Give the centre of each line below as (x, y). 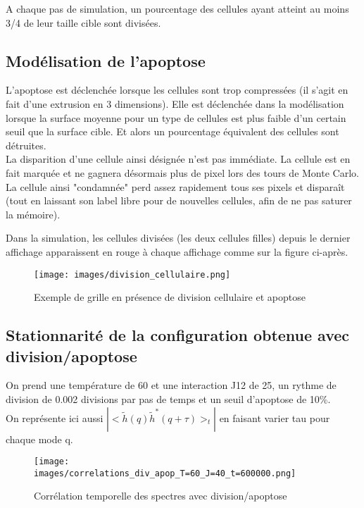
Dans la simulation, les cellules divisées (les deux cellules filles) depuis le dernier (178, 238)
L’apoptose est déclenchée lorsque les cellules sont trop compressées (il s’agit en (177, 90)
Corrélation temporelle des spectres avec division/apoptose (161, 496)
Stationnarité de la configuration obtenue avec (178, 335)
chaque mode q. (39, 439)
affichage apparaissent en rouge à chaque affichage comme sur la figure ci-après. (177, 251)
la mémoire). (33, 214)
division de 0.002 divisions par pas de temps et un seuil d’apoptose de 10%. (168, 398)
